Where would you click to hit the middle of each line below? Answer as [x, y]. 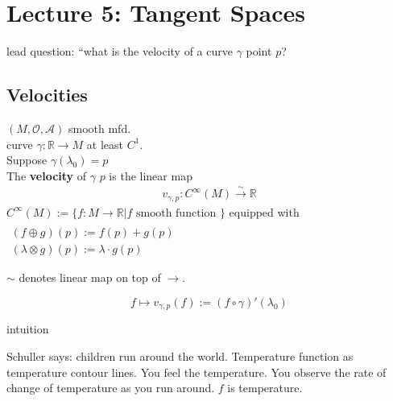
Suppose [27, 160]
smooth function [176, 213]
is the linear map [151, 175]
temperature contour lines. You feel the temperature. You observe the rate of [196, 372]
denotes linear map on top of [90, 277]
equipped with [264, 211]
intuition [28, 329]
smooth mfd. [99, 128]
